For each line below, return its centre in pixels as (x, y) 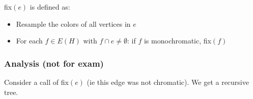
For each (29, 41)
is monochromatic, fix (177, 41)
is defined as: (50, 7)
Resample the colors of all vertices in (73, 23)
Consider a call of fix (36, 82)
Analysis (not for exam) (54, 63)
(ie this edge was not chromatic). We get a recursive (168, 82)
